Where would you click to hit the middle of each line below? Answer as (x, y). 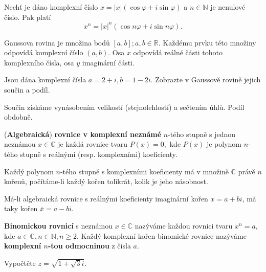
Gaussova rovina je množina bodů (57, 42)
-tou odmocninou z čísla (89, 246)
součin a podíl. (27, 90)
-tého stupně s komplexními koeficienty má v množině (145, 171)
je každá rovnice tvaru (93, 144)
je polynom (224, 144)
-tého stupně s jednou (202, 134)
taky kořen (21, 208)
